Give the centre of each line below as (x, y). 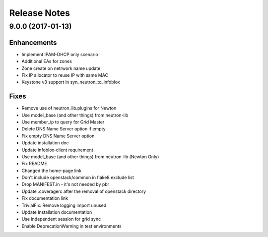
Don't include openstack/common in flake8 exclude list (78, 178)
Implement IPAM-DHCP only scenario (60, 54)
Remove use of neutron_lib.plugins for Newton (69, 108)
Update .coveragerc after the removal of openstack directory (84, 191)
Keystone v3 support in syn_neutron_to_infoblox (71, 82)
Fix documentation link (45, 198)
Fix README (34, 164)
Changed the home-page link (52, 171)
